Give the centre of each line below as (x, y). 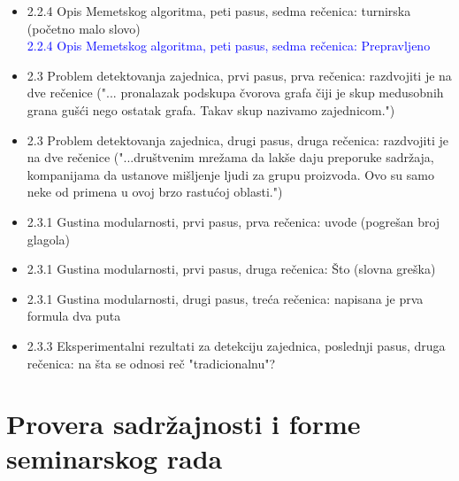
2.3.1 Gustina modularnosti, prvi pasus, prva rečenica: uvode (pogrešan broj (233, 221)
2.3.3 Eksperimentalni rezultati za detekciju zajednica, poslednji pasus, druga (236, 345)
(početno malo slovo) (84, 28)
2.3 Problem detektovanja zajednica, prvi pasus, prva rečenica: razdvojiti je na (239, 75)
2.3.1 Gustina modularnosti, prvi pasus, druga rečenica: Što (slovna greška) (231, 269)
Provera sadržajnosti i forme (184, 424)
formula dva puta (74, 316)
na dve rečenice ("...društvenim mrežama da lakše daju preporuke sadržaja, (230, 157)
